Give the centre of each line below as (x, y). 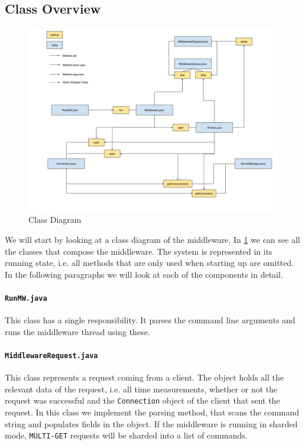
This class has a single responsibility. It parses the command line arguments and (150, 320)
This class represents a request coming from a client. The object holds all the (144, 377)
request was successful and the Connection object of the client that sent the (142, 400)
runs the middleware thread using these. (77, 331)
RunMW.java (26, 298)
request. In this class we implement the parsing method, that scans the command (152, 412)
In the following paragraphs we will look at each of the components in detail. (144, 274)
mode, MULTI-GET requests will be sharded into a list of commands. (126, 435)
